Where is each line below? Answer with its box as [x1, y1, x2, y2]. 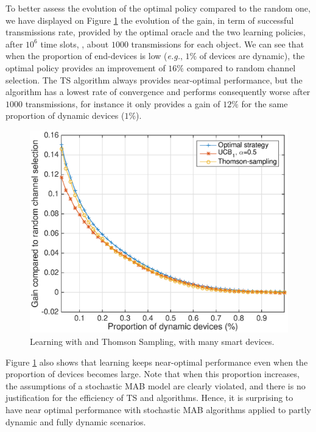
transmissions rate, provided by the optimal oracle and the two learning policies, [5, 26, 306, 38]
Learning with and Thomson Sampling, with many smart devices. [30, 335, 275, 348]
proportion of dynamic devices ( [5, 109, 125, 122]
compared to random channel [186, 61, 296, 74]
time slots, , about [40, 37, 109, 50]
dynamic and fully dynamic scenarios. [5, 415, 146, 428]
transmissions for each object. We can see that [131, 37, 304, 50]
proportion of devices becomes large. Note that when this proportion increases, [5, 367, 300, 380]
